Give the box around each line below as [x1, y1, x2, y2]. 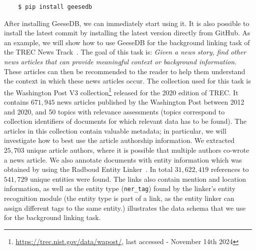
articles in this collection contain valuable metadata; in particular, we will [4, 125, 226, 136]
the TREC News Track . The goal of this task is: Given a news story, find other [4, 47, 246, 57]
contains [4, 97, 29, 107]
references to [211, 164, 249, 174]
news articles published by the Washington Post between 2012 [57, 97, 244, 107]
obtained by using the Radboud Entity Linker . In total [4, 164, 173, 174]
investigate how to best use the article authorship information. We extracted [4, 135, 235, 145]
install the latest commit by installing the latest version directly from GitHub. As [4, 28, 251, 38]
